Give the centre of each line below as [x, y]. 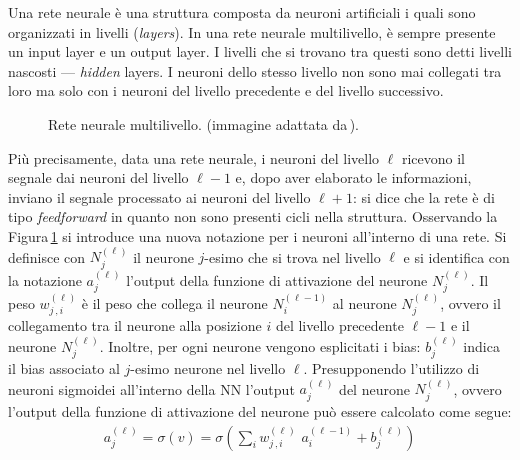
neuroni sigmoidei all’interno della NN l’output [151, 388]
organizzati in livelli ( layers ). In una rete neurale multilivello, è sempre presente [252, 31]
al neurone [364, 302]
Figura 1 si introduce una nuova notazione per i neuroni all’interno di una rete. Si [257, 235]
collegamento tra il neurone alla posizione [135, 325]
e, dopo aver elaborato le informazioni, [353, 177]
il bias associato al [64, 368]
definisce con [47, 256]
